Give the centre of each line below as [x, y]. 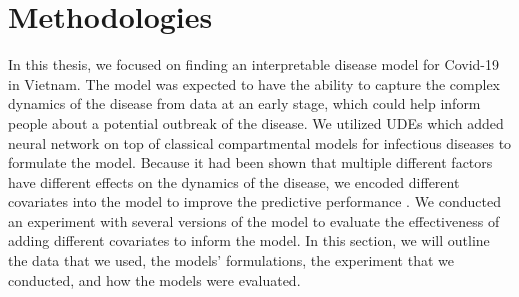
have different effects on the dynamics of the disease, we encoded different [234, 181]
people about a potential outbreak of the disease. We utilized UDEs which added [256, 122]
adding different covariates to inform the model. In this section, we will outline [249, 240]
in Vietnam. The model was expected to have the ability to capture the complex [254, 83]
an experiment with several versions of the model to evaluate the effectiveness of [254, 220]
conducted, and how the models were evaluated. [154, 279]
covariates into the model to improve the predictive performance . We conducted [254, 201]
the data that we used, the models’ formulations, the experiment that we [231, 260]
